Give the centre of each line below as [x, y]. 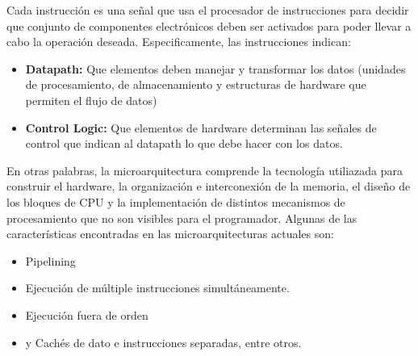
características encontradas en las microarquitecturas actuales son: [170, 234]
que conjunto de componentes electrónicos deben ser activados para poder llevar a [209, 25]
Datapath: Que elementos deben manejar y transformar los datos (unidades [215, 68]
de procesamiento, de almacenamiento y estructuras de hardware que [196, 84]
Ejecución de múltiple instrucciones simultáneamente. [157, 288]
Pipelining [50, 260]
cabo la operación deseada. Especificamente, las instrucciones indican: [179, 42]
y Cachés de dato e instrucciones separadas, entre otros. [163, 342]
